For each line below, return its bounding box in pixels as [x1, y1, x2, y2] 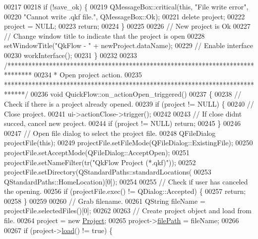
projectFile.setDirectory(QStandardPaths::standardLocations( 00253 [4, 167, 211, 177]
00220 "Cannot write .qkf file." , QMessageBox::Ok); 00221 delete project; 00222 [4, 11, 245, 21]
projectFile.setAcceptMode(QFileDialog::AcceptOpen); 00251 [4, 147, 190, 157]
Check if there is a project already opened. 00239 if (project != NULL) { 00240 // [4, 98, 254, 109]
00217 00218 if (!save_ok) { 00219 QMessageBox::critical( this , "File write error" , [4, 1, 249, 11]
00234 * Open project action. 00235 [34, 69, 142, 80]
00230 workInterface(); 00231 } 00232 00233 [4, 50, 137, 60]
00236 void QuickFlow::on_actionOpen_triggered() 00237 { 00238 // [30, 89, 242, 99]
